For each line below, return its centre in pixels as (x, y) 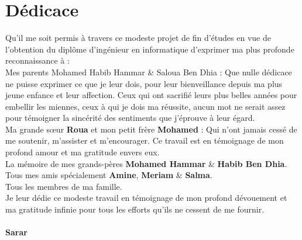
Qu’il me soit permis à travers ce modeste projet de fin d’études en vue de (138, 38)
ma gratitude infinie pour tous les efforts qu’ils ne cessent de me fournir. (135, 209)
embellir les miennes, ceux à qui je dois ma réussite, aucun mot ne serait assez (145, 106)
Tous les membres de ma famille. (64, 186)
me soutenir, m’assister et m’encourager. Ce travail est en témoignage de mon (145, 140)
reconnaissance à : (37, 60)
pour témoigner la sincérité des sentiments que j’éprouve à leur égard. (130, 118)
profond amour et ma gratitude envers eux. (83, 152)
